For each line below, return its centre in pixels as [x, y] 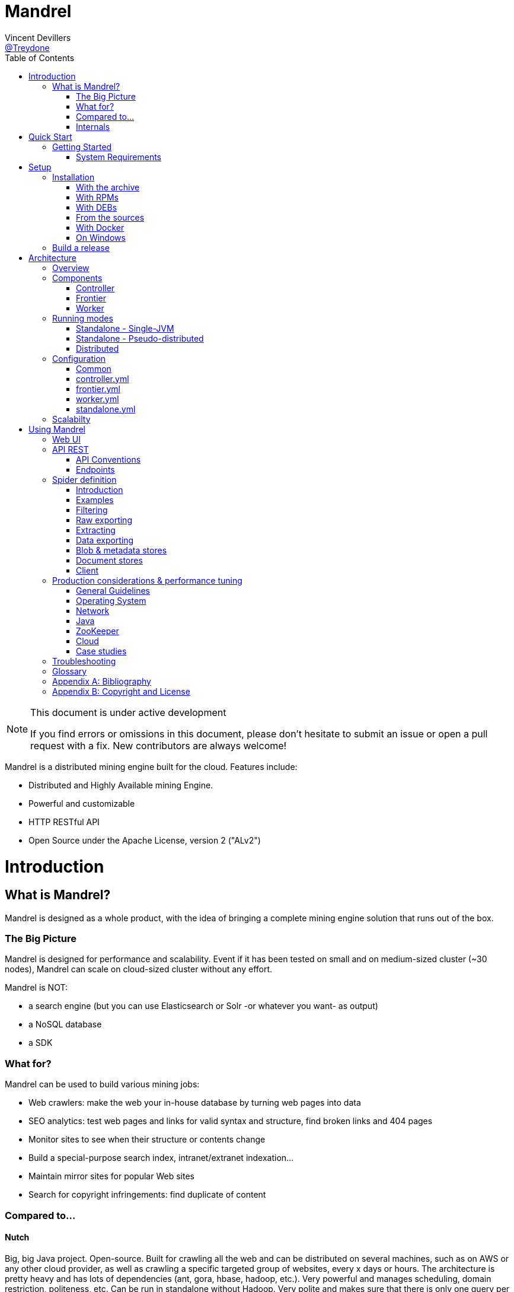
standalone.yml [106, 409]
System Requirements [119, 157]
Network [93, 610]
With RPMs [97, 197]
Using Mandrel [57, 429]
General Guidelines [113, 590]
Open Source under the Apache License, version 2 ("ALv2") [145, 840]
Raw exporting [104, 520]
